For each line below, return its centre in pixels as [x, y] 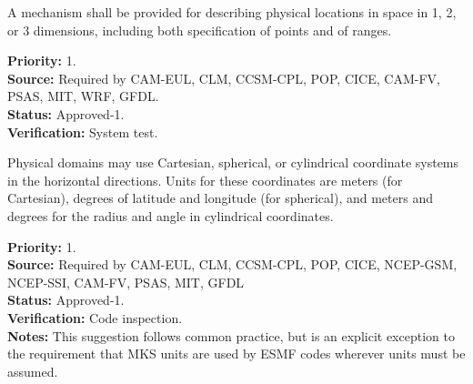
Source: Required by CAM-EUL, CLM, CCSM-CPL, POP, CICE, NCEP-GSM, [232, 264]
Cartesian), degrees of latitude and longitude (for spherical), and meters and [220, 198]
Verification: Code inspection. [95, 317]
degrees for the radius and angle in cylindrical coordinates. [171, 215]
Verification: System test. [83, 131]
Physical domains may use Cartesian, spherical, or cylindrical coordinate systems [233, 162]
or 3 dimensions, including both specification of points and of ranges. [200, 30]
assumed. [33, 371]
